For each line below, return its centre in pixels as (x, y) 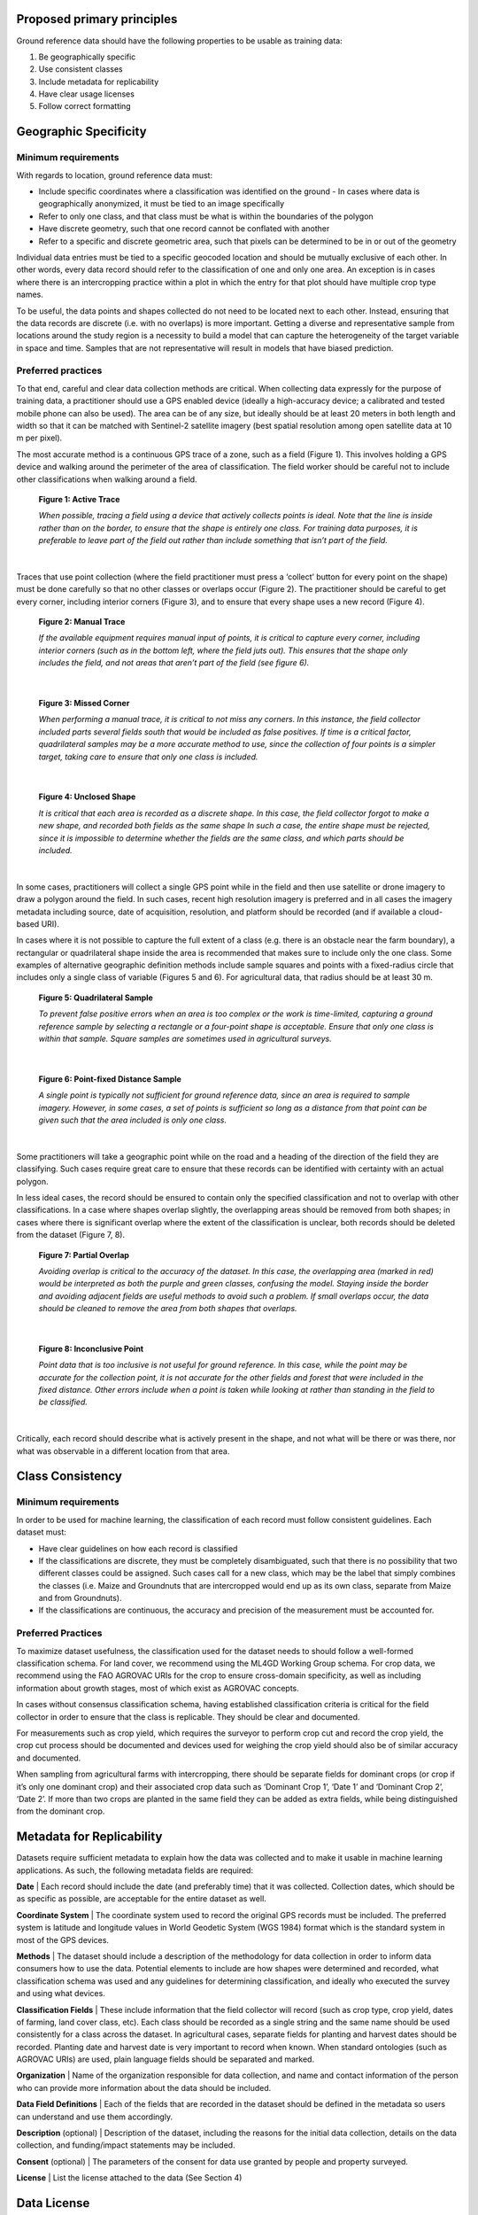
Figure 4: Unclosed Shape (87, 797)
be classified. (63, 1402)
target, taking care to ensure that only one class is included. (148, 757)
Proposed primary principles (97, 19)
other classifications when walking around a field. (107, 479)
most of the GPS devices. (63, 1939)
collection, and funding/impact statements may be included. (126, 2145)
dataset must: (41, 1532)
